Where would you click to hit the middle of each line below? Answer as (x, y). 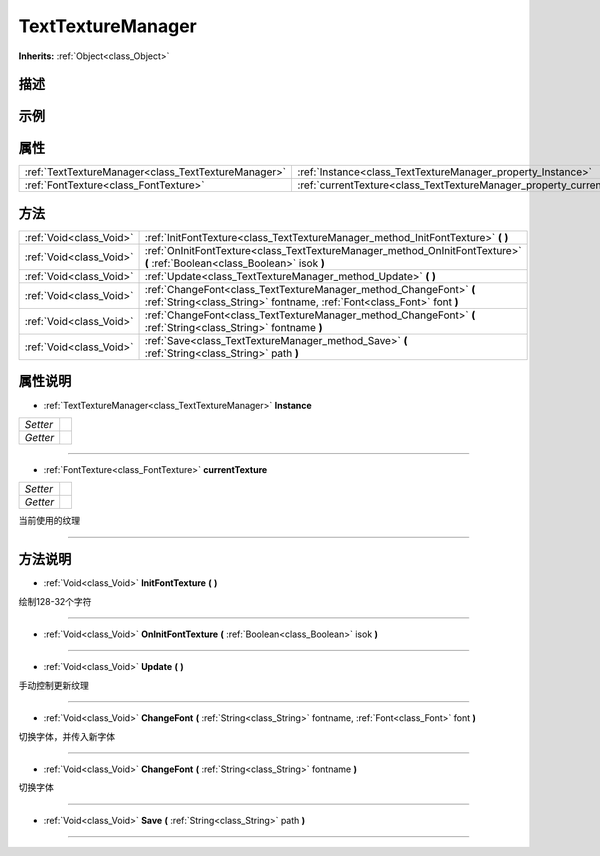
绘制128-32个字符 (55, 601)
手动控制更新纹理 (53, 685)
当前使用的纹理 (49, 521)
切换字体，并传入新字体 (66, 736)
